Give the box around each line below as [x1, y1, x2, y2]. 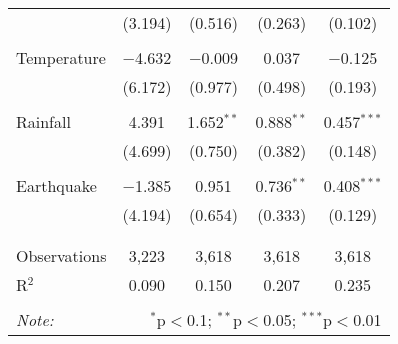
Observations [16, 244, 107, 267]
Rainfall [16, 110, 71, 133]
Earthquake [16, 174, 97, 197]
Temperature [16, 46, 106, 69]
